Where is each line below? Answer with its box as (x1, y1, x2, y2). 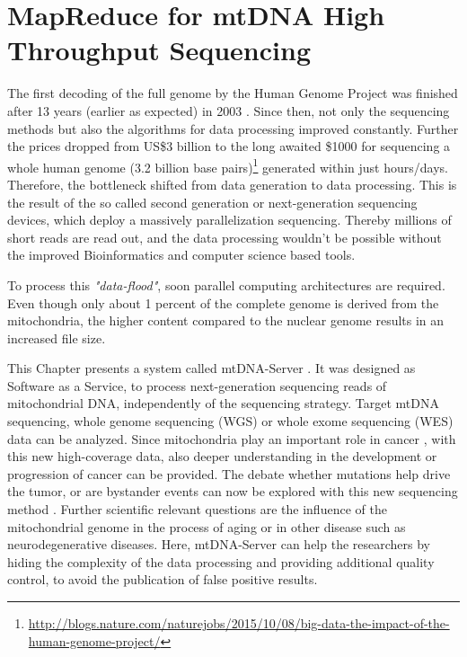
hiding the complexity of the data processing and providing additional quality (7, 552, 435, 571)
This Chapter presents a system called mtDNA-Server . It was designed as (7, 359, 416, 377)
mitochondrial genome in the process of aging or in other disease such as (7, 517, 406, 536)
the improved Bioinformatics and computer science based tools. (7, 245, 356, 264)
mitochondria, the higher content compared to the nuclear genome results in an (7, 311, 445, 330)
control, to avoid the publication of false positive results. (7, 570, 318, 589)
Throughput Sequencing (7, 31, 311, 68)
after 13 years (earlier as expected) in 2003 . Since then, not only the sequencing (7, 101, 450, 120)
